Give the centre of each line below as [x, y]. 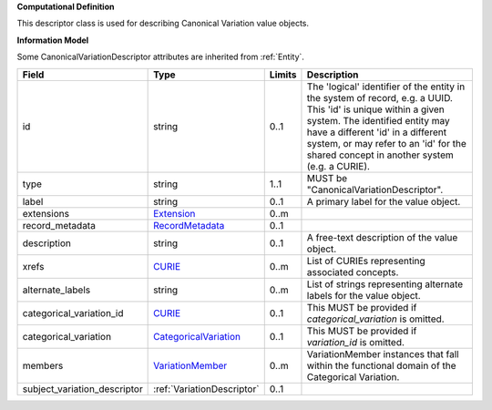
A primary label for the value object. [384, 201]
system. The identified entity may [378, 120]
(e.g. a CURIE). [338, 166]
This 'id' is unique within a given [376, 109]
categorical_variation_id [73, 313]
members [43, 365]
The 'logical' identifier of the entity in [386, 87]
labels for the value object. [364, 295]
